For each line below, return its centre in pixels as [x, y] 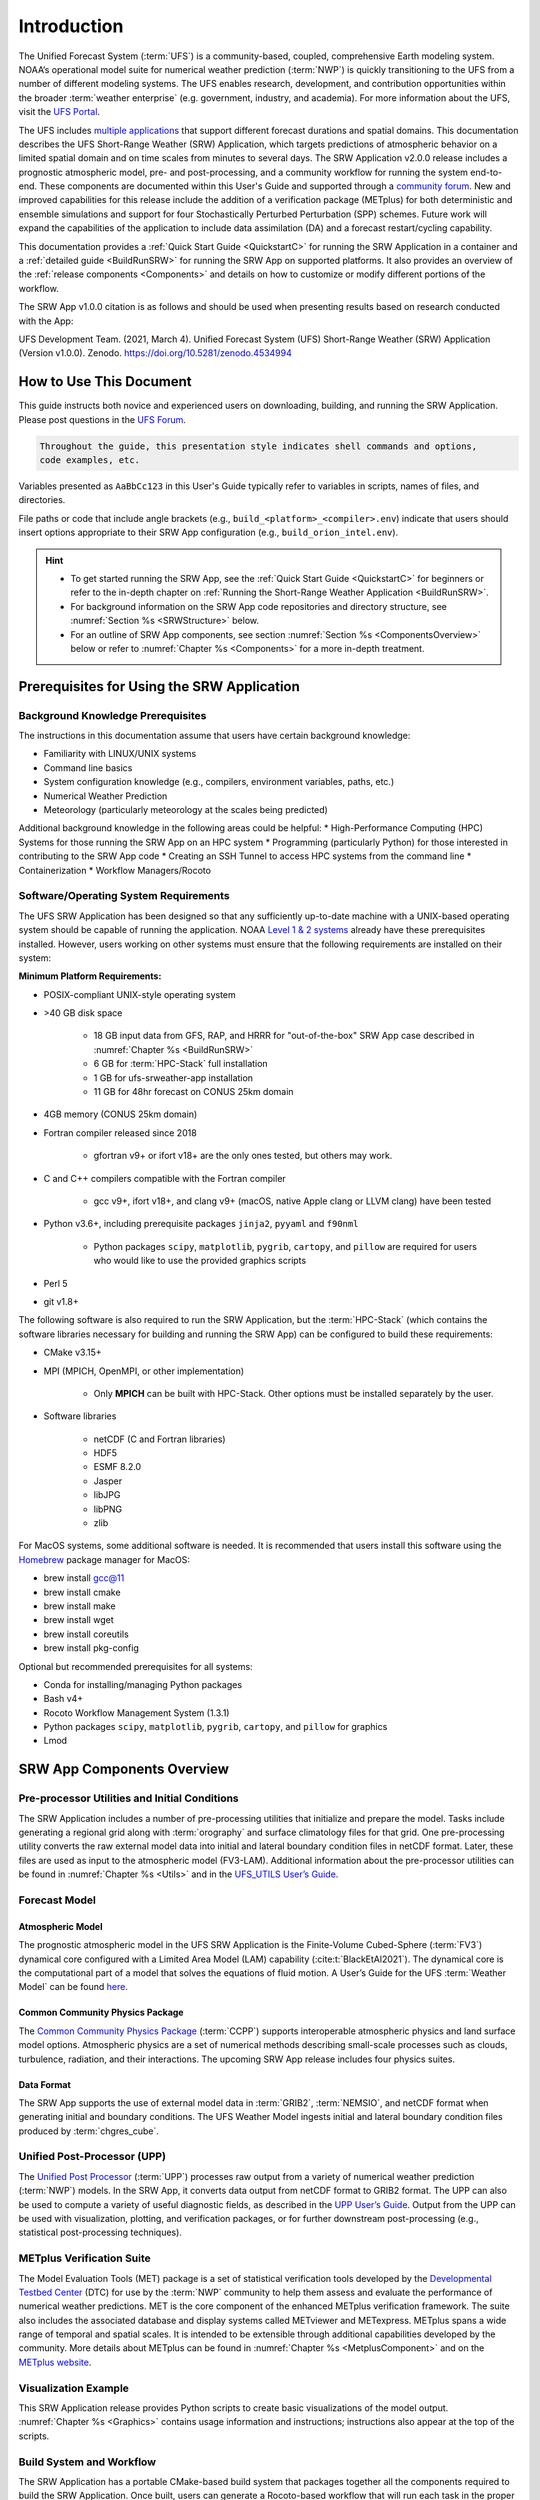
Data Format [45, 2084]
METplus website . [55, 2362]
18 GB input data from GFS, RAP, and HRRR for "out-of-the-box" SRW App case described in [284, 1036]
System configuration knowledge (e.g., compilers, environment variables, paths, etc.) [219, 782]
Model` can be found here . [73, 1987]
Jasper [108, 1481]
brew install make [79, 1606]
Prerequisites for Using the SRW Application [159, 686]
